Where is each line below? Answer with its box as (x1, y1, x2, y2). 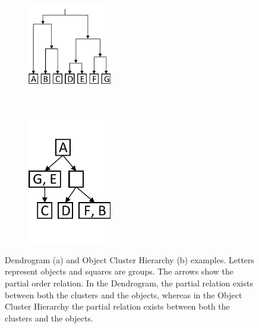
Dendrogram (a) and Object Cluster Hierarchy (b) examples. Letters (5, 253, 255, 266)
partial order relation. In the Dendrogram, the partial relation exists (5, 277, 253, 289)
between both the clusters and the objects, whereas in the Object (5, 288, 242, 301)
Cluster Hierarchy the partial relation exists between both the (5, 300, 230, 313)
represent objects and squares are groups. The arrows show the (5, 265, 233, 277)
